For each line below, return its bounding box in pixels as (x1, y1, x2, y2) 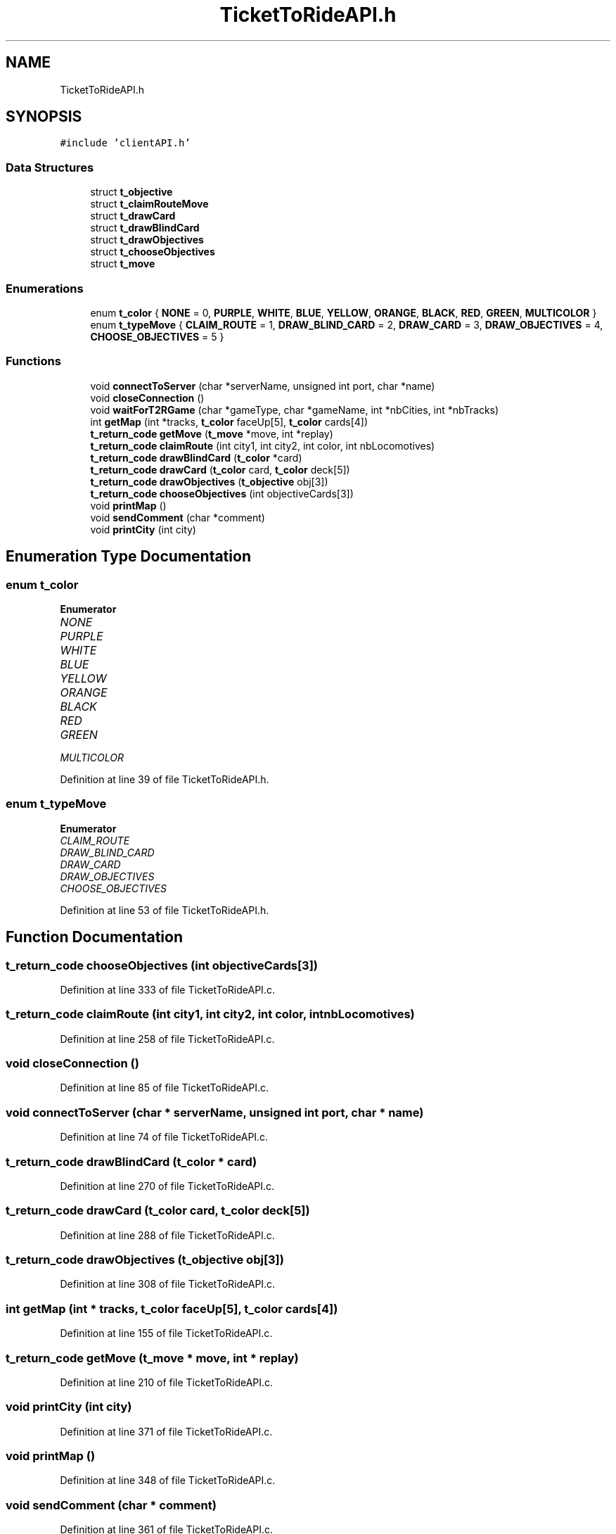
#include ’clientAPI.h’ (60, 137, 191, 149)
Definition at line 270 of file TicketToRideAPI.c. (60, 1179, 275, 1192)
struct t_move (90, 258, 155, 270)
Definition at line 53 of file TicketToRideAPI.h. (60, 904, 269, 916)
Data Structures (6, 160, 94, 175)
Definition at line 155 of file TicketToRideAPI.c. (60, 1327, 273, 1340)
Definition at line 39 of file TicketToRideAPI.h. (60, 773, 269, 785)
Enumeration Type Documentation (6, 547, 251, 566)
